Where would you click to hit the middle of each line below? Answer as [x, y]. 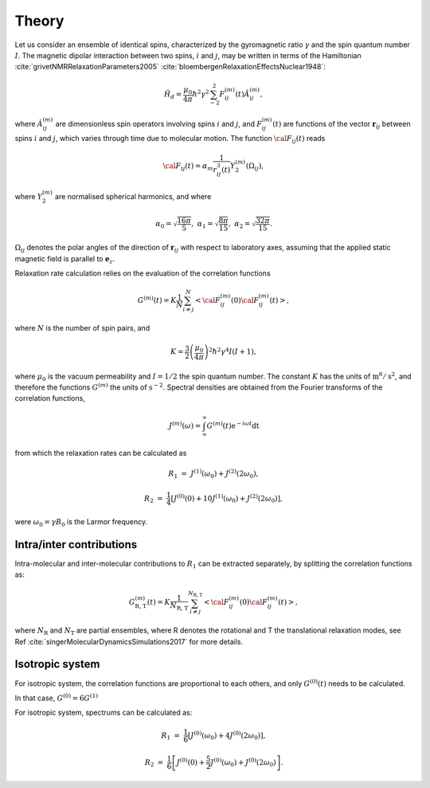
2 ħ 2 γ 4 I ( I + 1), [232, 351]
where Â [29, 124]
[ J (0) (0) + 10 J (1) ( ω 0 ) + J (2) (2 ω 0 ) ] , [227, 499]
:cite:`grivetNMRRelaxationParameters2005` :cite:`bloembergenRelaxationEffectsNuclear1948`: [170, 67]
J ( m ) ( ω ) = [185, 425]
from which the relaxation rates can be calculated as [101, 453]
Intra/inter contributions [76, 545]
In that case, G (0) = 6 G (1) [57, 698]
